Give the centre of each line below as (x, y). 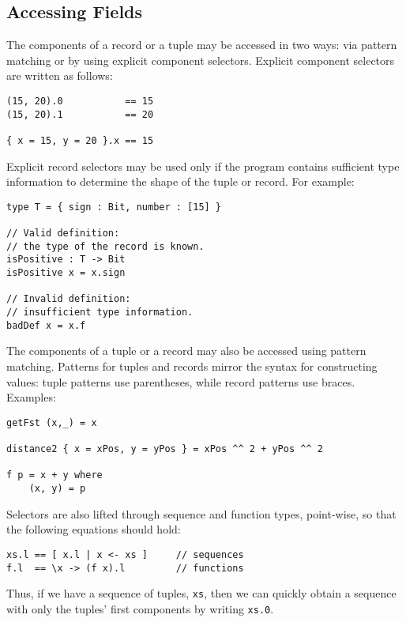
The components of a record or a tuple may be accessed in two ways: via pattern (202, 45)
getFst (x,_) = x (52, 422)
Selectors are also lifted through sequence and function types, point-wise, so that (201, 513)
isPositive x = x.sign (66, 273)
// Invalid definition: (69, 299)
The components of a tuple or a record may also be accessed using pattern (186, 351)
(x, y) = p (57, 489)
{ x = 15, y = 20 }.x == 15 (80, 140)
